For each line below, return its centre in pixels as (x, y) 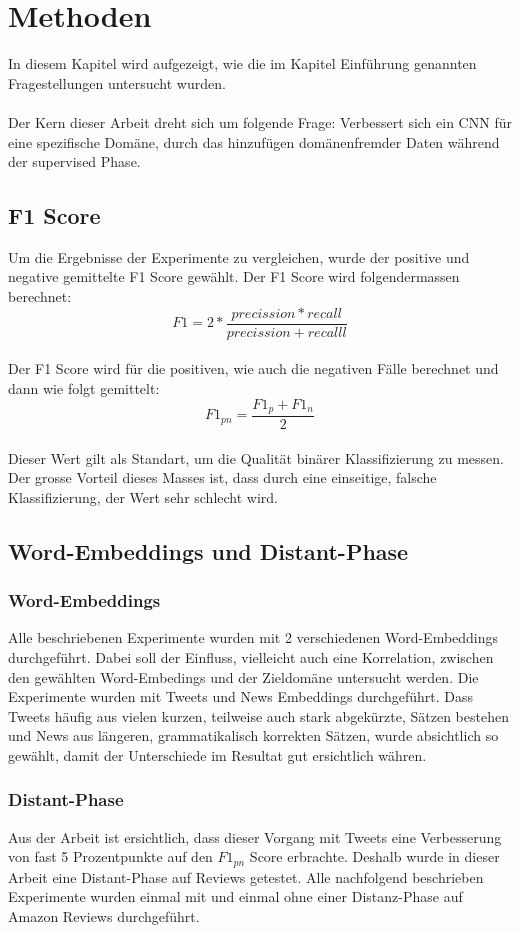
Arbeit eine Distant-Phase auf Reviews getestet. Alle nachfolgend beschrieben (246, 876)
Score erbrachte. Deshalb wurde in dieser (374, 856)
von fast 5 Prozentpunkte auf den (110, 856)
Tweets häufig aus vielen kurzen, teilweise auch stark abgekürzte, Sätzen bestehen (258, 715)
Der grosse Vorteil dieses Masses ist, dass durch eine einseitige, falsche (222, 477)
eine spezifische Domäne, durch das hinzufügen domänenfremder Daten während (254, 141)
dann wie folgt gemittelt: (84, 387)
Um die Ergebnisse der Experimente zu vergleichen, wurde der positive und (239, 256)
